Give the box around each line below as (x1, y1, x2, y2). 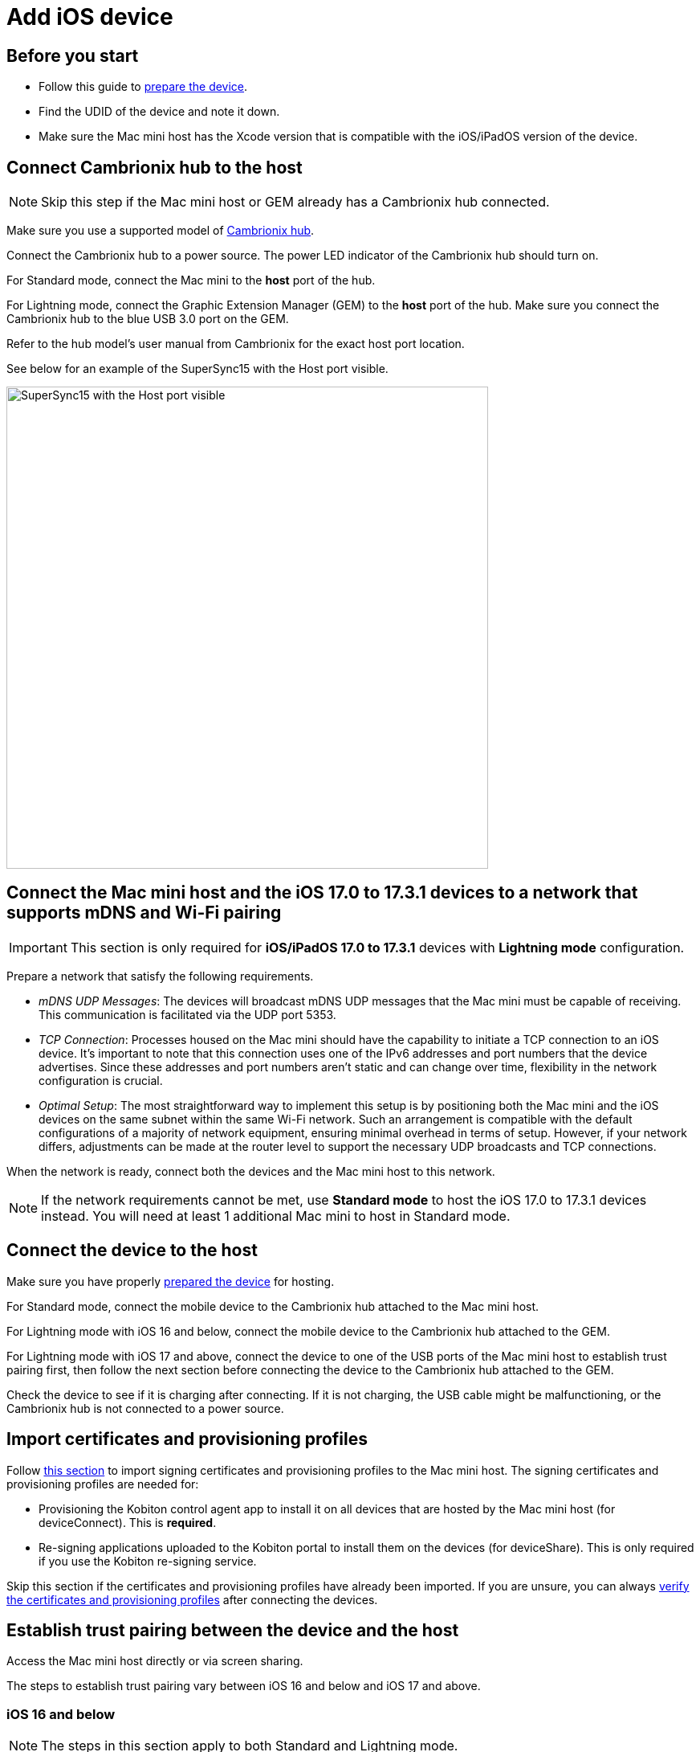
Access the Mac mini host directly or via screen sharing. (6, 1654, 303, 1668)
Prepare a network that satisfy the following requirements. (6, 968, 314, 983)
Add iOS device (6, 3, 173, 31)
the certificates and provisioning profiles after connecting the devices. (6, 1592, 378, 1607)
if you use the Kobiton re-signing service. (39, 1553, 257, 1568)
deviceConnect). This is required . (39, 1515, 217, 1529)
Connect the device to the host (6, 1240, 258, 1261)
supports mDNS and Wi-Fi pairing (6, 903, 282, 923)
